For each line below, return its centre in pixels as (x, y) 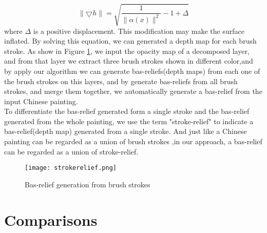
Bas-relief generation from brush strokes (88, 184)
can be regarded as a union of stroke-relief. (71, 151)
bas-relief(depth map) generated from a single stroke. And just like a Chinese (126, 131)
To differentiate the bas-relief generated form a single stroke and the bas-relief (127, 111)
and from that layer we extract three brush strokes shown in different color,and (129, 61)
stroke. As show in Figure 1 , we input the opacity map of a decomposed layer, (127, 51)
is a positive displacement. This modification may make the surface (139, 31)
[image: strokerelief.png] (71, 168)
